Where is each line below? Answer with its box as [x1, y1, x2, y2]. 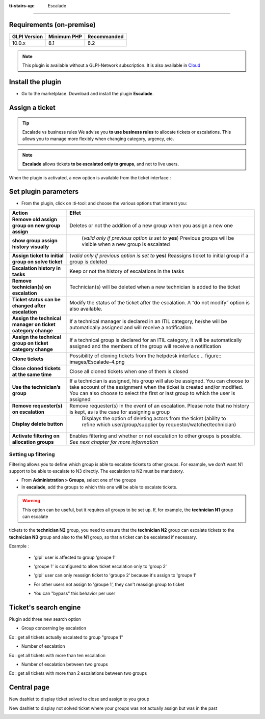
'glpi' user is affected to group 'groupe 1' [33, 554, 116, 560]
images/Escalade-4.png [69, 358, 125, 365]
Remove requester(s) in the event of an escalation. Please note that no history [69, 402, 250, 409]
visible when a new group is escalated [81, 241, 170, 248]
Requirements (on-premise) [9, 20, 96, 29]
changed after [12, 302, 46, 309]
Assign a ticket [9, 104, 56, 112]
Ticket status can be [12, 296, 61, 303]
